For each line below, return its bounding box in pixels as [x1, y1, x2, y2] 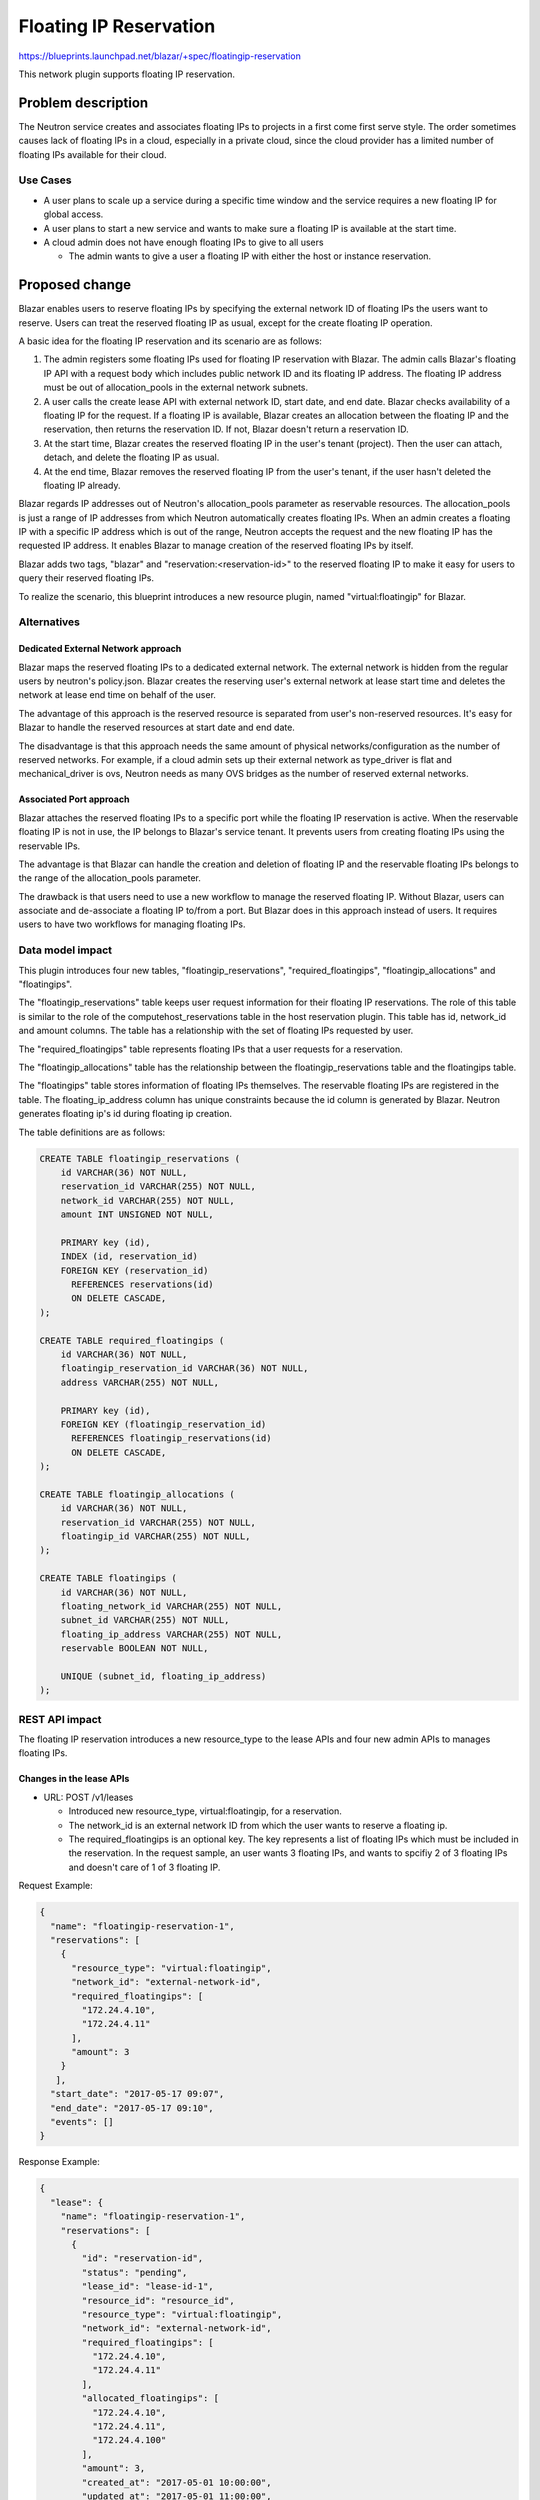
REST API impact [18, 1712, 102, 1726]
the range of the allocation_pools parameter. [18, 872, 202, 884]
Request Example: [18, 1880, 94, 1892]
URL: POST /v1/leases [43, 1791, 134, 1803]
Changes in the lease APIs [18, 1773, 130, 1785]
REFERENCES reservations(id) [71, 1279, 214, 1290]
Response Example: [18, 2156, 100, 2168]
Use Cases [18, 173, 72, 187]
